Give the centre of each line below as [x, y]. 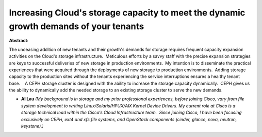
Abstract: [19, 41]
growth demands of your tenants [76, 26]
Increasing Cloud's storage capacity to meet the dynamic [127, 13]
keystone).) [32, 126]
